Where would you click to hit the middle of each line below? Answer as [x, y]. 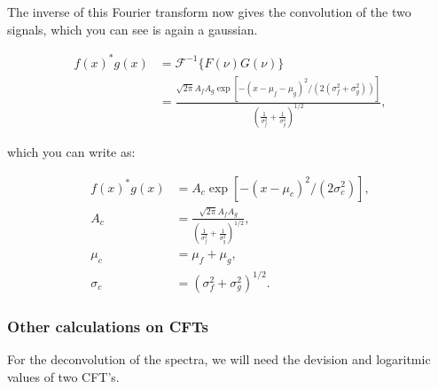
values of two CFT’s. [63, 376]
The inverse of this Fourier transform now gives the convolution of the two [209, 12]
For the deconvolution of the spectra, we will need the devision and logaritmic [219, 359]
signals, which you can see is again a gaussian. [133, 29]
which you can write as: [71, 151]
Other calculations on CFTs [108, 326]
